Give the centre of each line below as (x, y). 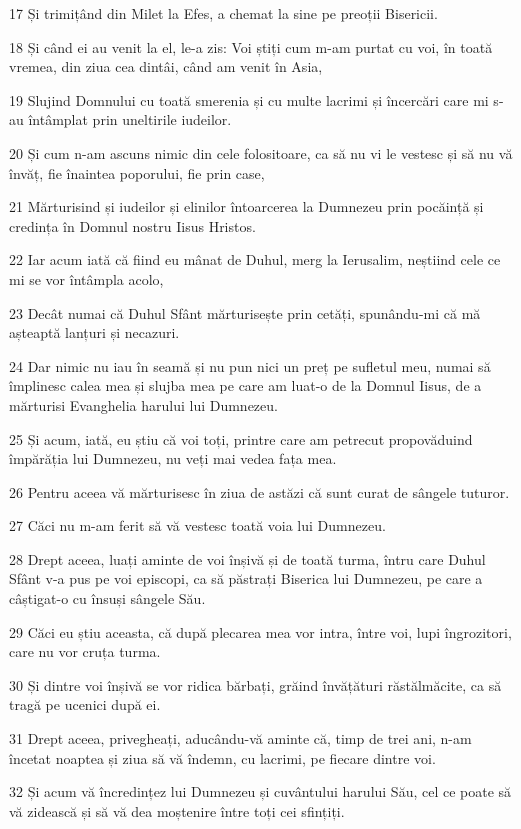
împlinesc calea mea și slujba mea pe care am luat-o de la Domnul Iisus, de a (245, 385)
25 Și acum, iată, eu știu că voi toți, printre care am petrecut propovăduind (241, 438)
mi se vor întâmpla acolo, (86, 278)
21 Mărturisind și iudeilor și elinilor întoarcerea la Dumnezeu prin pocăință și (246, 206)
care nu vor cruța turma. (85, 651)
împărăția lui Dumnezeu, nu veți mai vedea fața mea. (173, 458)
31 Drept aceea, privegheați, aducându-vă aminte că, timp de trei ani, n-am (240, 738)
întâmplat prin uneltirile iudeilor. (130, 119)
